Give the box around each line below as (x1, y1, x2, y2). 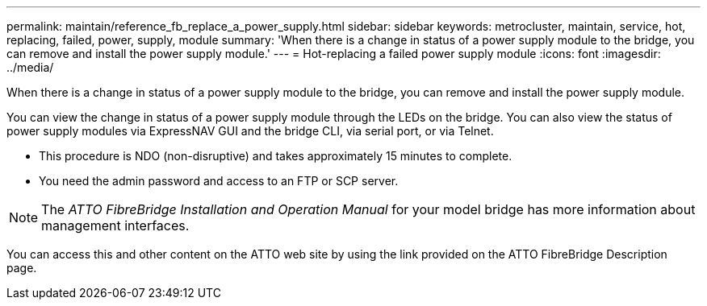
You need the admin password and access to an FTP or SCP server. (39, 174, 399, 188)
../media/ (6, 60, 54, 74)
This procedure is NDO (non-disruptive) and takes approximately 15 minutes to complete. (39, 149, 512, 163)
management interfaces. (41, 217, 190, 234)
